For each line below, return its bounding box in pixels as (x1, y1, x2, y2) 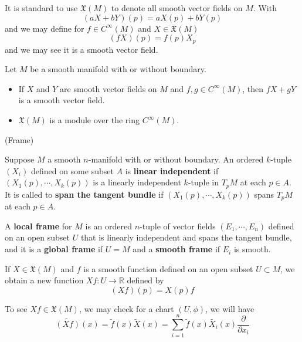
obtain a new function (5, 274, 84, 286)
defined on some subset (30, 164, 114, 177)
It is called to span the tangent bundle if (5, 188, 164, 200)
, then (242, 82, 264, 94)
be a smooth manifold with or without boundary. (30, 63, 206, 75)
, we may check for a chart (79, 302, 174, 314)
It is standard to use (5, 2, 78, 13)
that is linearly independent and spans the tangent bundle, (80, 231, 292, 243)
